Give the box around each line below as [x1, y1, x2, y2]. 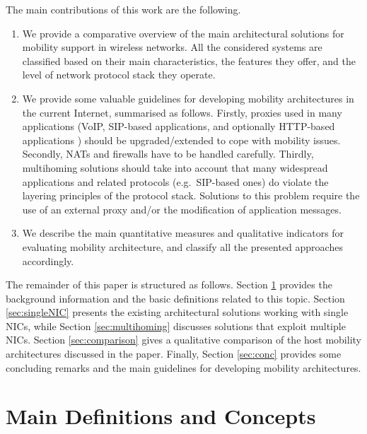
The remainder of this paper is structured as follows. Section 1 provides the [6, 277, 332, 292]
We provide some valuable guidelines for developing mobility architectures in [22, 90, 354, 105]
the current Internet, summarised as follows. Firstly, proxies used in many [22, 105, 342, 119]
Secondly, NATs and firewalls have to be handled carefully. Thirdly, [22, 146, 314, 161]
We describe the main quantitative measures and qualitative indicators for [22, 225, 344, 240]
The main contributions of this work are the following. [6, 2, 241, 16]
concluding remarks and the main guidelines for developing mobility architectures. [6, 360, 361, 375]
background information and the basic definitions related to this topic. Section [6, 291, 345, 305]
